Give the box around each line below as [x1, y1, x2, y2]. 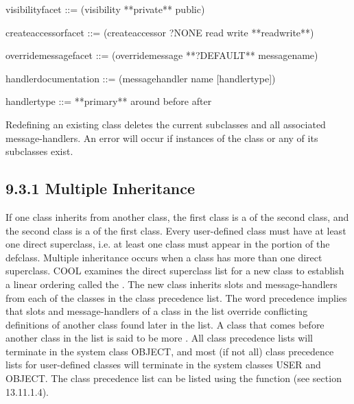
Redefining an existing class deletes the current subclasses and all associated [5, 117, 326, 131]
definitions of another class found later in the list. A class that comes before [5, 317, 324, 331]
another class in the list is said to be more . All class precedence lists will [5, 331, 313, 345]
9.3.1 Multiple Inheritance [5, 178, 196, 199]
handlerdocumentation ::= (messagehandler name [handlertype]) [5, 71, 276, 85]
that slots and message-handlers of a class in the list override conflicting [5, 304, 308, 318]
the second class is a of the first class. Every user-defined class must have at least [5, 223, 346, 237]
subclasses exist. [5, 144, 73, 158]
